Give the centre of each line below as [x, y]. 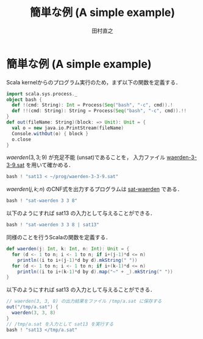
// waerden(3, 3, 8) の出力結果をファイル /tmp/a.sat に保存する [84, 301]
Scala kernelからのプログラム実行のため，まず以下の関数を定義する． [94, 82]
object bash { [24, 99]
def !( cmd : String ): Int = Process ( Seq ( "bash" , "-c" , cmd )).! [92, 105]
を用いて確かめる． [50, 165]
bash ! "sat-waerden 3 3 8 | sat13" [53, 225]
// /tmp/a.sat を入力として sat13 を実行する [60, 324]
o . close [22, 139]
